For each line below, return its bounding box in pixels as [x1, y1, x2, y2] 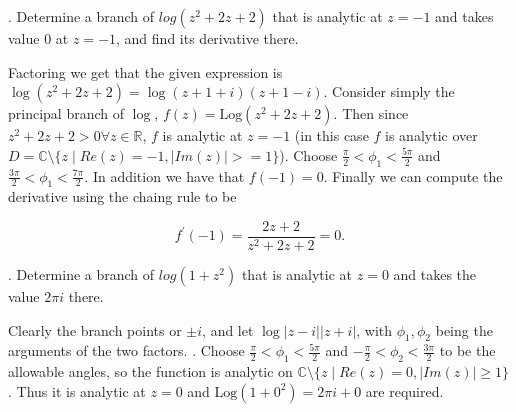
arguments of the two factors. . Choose [8, 340, 245, 361]
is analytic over [385, 125, 478, 146]
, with [356, 319, 393, 340]
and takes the [393, 264, 477, 285]
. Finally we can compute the [323, 165, 503, 186]
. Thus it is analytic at [8, 380, 146, 401]
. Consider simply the [323, 81, 455, 102]
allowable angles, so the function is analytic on [8, 361, 293, 382]
